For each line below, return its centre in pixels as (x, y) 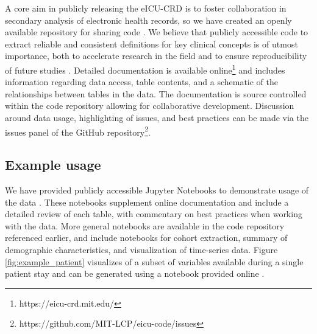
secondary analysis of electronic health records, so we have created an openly (148, 20)
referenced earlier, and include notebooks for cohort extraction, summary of (146, 238)
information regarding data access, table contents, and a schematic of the (142, 82)
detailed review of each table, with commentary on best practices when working (154, 214)
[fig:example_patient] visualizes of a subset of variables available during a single (154, 261)
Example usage (53, 165)
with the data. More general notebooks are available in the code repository (145, 225)
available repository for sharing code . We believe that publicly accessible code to (157, 32)
